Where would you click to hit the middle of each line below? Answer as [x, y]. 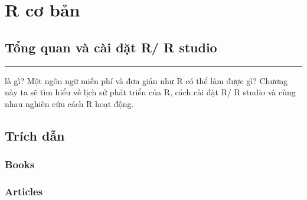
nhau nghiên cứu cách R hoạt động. [69, 103]
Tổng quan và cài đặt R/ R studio [111, 47]
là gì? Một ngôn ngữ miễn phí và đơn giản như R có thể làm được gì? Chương [146, 80]
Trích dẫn [35, 135]
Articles [24, 191]
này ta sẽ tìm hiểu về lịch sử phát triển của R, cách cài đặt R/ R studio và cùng [150, 92]
